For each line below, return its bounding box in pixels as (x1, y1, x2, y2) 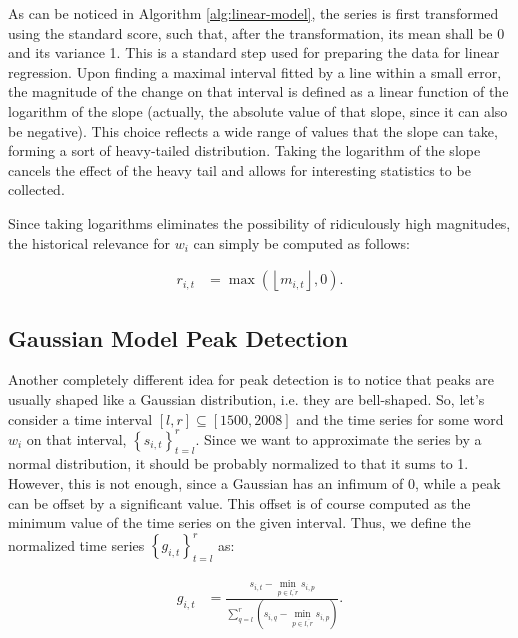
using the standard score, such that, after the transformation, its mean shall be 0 (8, 22, 505, 43)
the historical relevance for (8, 232, 170, 253)
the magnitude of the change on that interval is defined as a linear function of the (8, 81, 509, 102)
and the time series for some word (296, 408, 504, 429)
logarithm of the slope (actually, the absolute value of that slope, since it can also (8, 100, 508, 121)
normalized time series (8, 534, 145, 555)
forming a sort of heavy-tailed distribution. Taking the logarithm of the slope (8, 140, 481, 161)
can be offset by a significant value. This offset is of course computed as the (8, 492, 471, 513)
